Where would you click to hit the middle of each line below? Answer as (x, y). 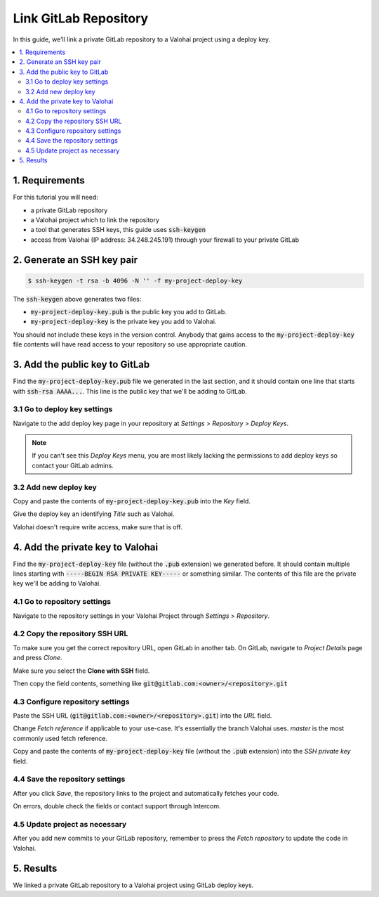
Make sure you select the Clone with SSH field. (81, 671)
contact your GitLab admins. (73, 465)
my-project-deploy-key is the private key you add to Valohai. (124, 322)
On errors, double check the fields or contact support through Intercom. (117, 806)
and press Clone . (38, 658)
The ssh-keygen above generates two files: (77, 299)
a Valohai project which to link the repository (95, 220)
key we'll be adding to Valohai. (57, 583)
